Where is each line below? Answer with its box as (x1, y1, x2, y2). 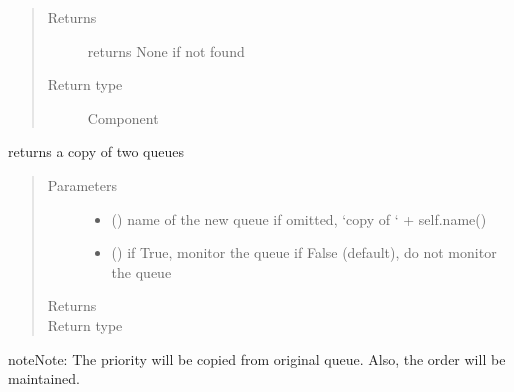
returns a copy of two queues (8, 141, 184, 162)
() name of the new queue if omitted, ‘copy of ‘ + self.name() (111, 208, 487, 229)
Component (87, 107, 159, 128)
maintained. (8, 368, 80, 389)
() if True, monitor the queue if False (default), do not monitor (111, 242, 497, 263)
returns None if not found (87, 40, 245, 61)
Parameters (47, 174, 117, 195)
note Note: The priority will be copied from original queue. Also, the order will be (8, 348, 506, 369)
